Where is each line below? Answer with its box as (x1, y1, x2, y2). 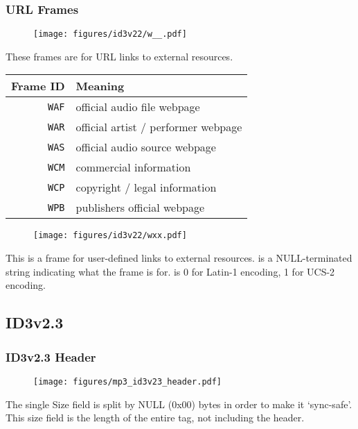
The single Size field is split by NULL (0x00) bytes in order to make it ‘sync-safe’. (6, 396, 352, 411)
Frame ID (11, 78, 65, 94)
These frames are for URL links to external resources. (6, 49, 233, 63)
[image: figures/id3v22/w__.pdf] (33, 29, 187, 40)
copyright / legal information (75, 179, 217, 196)
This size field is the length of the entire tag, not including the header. (6, 410, 305, 425)
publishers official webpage (75, 199, 205, 216)
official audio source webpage (75, 139, 216, 155)
